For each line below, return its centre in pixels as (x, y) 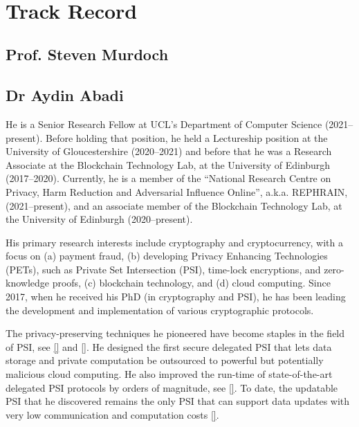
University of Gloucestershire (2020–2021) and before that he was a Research (169, 151)
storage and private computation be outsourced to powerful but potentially (165, 360)
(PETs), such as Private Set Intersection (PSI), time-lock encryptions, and (163, 269)
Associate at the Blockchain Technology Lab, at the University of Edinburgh (168, 164)
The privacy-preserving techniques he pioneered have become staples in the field (175, 333)
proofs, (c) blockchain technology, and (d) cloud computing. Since (191, 283)
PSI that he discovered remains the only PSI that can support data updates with (178, 401)
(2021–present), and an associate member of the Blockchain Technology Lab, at (174, 205)
